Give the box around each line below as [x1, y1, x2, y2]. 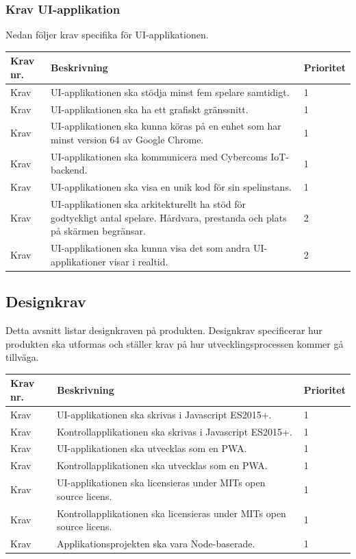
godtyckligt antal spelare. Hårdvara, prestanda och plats [51, 210, 287, 224]
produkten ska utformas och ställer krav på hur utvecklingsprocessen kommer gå [5, 336, 344, 350]
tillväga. [5, 350, 39, 364]
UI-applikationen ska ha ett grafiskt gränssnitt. [51, 102, 249, 116]
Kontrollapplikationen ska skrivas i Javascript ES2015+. [57, 424, 292, 438]
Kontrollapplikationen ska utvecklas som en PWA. [57, 458, 268, 473]
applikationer [51, 254, 106, 268]
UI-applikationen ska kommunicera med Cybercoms [51, 149, 268, 163]
